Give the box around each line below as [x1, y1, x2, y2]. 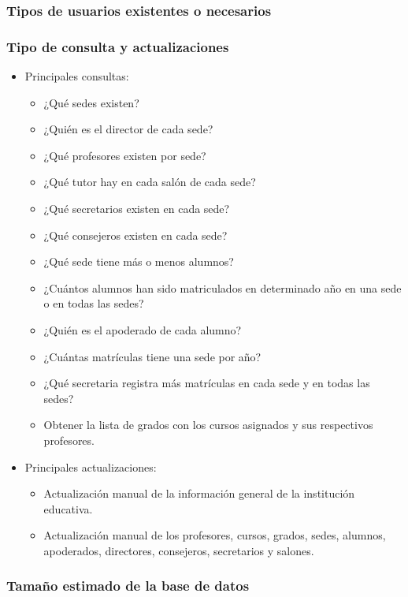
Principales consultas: [24, 68, 129, 84]
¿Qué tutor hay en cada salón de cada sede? [43, 174, 256, 190]
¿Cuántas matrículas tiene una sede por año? [43, 348, 261, 364]
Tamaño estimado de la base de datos [6, 576, 250, 595]
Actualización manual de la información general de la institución [43, 485, 355, 502]
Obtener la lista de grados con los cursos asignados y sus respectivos [43, 416, 373, 433]
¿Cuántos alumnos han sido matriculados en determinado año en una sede [43, 279, 402, 296]
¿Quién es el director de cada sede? [43, 121, 213, 137]
